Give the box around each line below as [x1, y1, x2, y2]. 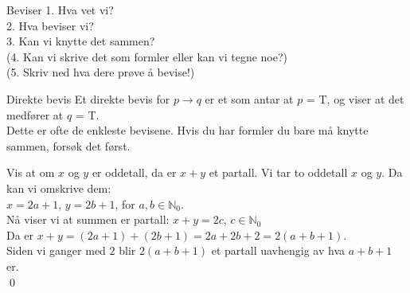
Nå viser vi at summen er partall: [6, 211, 170, 228]
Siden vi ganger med [6, 242, 106, 259]
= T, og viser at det [306, 90, 404, 107]
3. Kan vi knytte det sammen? [6, 33, 155, 49]
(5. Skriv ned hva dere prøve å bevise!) [6, 64, 195, 80]
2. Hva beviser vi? [6, 17, 94, 33]
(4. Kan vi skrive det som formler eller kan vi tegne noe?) [6, 48, 288, 64]
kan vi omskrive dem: [6, 179, 111, 196]
